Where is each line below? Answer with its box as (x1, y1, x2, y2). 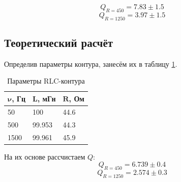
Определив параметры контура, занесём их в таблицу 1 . (4, 58, 177, 69)
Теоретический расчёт (4, 34, 113, 50)
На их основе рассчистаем (4, 151, 85, 162)
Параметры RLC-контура (7, 75, 85, 86)
